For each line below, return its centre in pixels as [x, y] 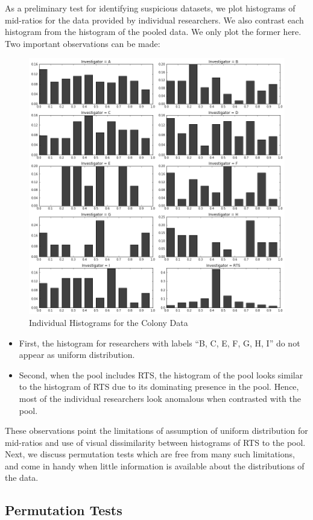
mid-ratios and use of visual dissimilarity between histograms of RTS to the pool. [155, 442]
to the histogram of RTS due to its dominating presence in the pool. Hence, [159, 387]
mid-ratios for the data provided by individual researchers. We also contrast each [154, 20]
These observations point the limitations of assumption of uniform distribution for [156, 431]
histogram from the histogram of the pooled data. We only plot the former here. [153, 32]
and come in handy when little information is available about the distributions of [155, 465]
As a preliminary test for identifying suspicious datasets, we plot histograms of [150, 8]
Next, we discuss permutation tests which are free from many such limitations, [150, 454]
